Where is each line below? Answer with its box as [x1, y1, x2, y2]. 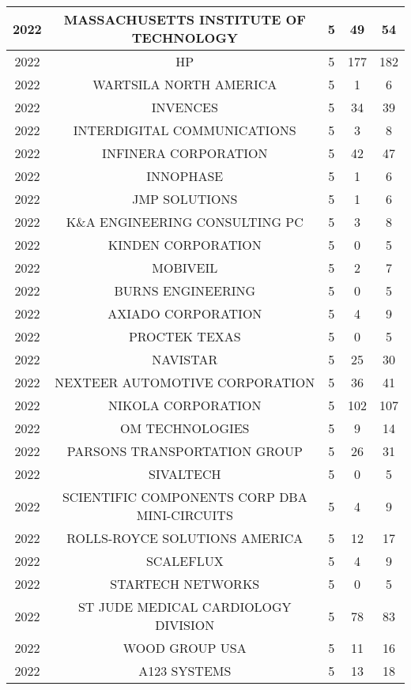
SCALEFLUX [145, 552, 224, 570]
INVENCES [151, 98, 218, 116]
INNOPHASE [146, 167, 224, 185]
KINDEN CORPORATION [107, 236, 262, 254]
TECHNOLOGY [131, 28, 238, 47]
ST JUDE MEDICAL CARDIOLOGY [77, 598, 292, 616]
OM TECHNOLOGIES [120, 419, 250, 437]
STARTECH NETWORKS [110, 575, 260, 593]
